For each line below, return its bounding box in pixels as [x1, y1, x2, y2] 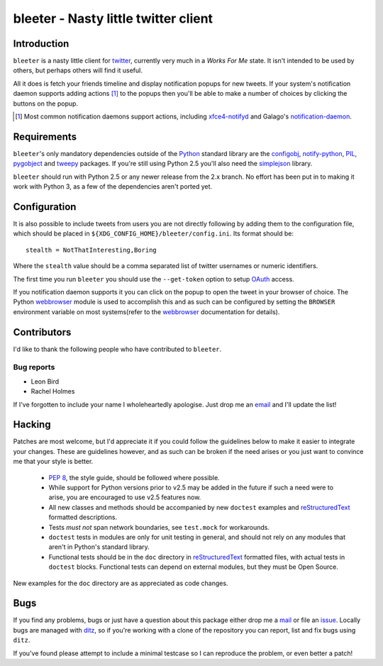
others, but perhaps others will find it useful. [13, 66, 143, 74]
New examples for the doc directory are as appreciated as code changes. [13, 579, 228, 587]
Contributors [13, 326, 72, 338]
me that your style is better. [13, 457, 94, 466]
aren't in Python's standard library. [48, 543, 150, 551]
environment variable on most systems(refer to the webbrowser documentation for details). [13, 307, 280, 316]
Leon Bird [30, 377, 60, 386]
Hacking [13, 418, 51, 431]
